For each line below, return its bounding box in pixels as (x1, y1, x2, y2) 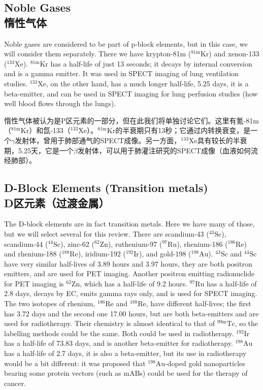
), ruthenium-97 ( (108, 238, 162, 249)
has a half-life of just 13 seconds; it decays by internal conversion (50, 58, 252, 69)
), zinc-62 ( (60, 238, 94, 249)
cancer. (4, 377, 26, 388)
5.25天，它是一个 (18, 145, 74, 155)
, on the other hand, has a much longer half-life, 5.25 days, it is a (46, 78, 249, 88)
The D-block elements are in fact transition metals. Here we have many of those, (4, 218, 255, 229)
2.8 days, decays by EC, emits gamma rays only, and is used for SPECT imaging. (4, 288, 257, 299)
